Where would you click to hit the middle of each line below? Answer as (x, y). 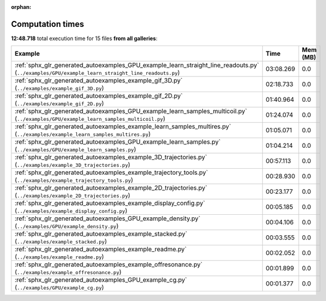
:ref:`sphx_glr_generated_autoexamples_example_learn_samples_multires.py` (123, 127)
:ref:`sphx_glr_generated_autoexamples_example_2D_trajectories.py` (111, 188)
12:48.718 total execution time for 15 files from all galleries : (84, 38)
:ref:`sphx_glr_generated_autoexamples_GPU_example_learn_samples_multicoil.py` (131, 111)
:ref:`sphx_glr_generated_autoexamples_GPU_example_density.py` (107, 218)
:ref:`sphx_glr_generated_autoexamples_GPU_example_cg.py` (101, 280)
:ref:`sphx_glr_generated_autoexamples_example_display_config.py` (110, 203)
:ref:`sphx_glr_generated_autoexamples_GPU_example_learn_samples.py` (118, 142)
